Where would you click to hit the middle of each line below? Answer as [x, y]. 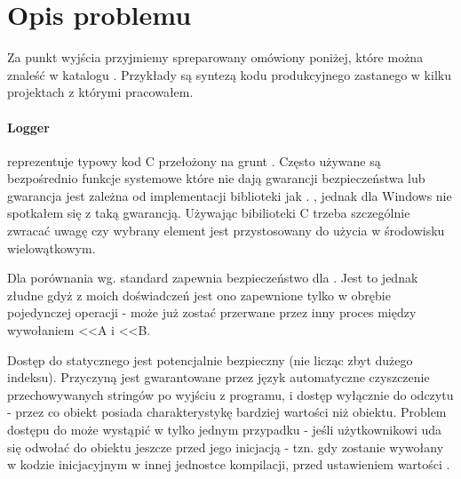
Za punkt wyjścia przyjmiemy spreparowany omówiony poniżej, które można [215, 57]
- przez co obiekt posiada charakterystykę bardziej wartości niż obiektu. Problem [227, 412]
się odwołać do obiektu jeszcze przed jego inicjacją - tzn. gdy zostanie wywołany [226, 447]
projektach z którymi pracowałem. [100, 92]
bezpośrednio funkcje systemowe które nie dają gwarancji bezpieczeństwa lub [216, 178]
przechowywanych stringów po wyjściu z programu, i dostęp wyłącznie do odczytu [230, 394]
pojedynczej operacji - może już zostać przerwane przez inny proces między [212, 312]
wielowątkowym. [52, 247]
